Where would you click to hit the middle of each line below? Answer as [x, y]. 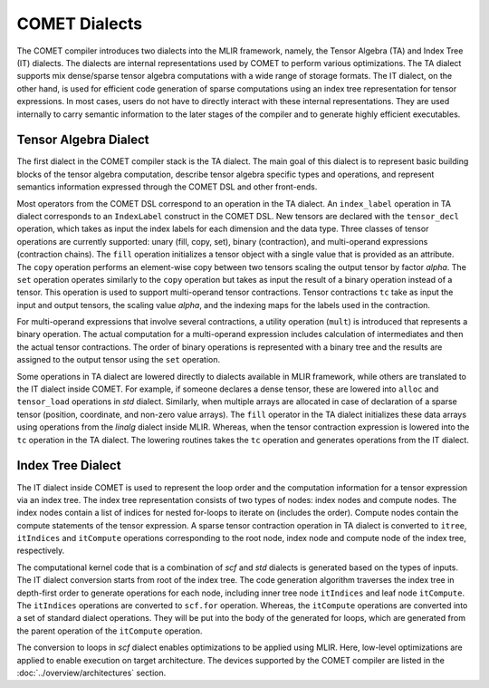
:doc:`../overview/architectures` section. [91, 673]
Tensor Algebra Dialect [83, 140]
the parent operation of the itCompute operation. [110, 631]
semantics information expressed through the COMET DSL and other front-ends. [167, 187]
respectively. [41, 551]
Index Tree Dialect [69, 465]
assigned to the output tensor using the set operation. [119, 360]
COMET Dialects [80, 24]
